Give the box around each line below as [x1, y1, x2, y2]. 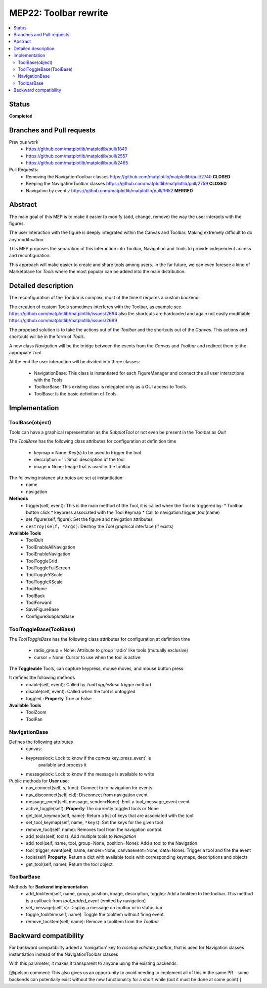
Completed [9, 113, 33, 119]
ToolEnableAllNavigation [26, 544, 76, 550]
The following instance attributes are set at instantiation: [9, 475, 124, 481]
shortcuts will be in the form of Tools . [9, 333, 85, 339]
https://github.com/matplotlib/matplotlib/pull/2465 [26, 160, 129, 166]
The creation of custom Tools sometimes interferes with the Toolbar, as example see [9, 304, 181, 310]
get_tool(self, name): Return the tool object [26, 861, 113, 867]
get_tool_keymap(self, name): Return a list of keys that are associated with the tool [26, 813, 194, 819]
